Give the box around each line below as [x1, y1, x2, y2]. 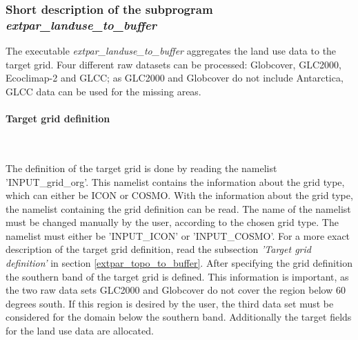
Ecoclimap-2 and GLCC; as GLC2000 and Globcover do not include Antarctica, [6, 70, 344, 85]
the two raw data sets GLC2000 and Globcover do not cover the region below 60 [6, 283, 346, 297]
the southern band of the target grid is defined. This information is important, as [6, 269, 349, 283]
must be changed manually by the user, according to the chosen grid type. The [6, 215, 339, 229]
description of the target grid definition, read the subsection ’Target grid [6, 242, 311, 256]
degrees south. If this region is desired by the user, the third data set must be [6, 296, 334, 310]
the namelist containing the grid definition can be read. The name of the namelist [6, 201, 351, 216]
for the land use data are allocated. [6, 323, 154, 338]
